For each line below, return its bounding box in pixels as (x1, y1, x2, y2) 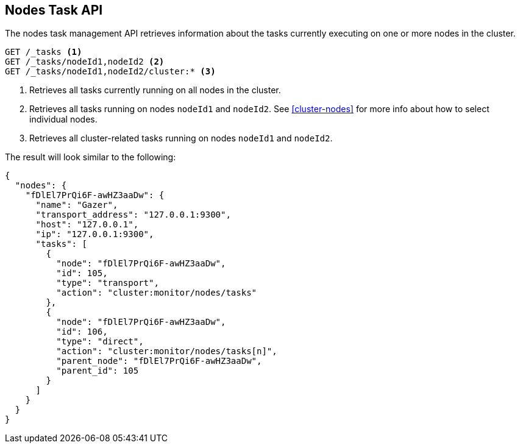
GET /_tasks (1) (5, 47, 82, 57)
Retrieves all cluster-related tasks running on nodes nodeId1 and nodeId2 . (29, 133, 333, 144)
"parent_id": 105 (56, 366, 139, 376)
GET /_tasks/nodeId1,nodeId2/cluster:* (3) (5, 66, 216, 77)
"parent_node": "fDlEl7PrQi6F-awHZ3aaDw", (56, 356, 262, 366)
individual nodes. (29, 114, 98, 125)
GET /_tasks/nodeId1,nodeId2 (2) (5, 57, 165, 67)
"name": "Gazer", (35, 200, 118, 210)
